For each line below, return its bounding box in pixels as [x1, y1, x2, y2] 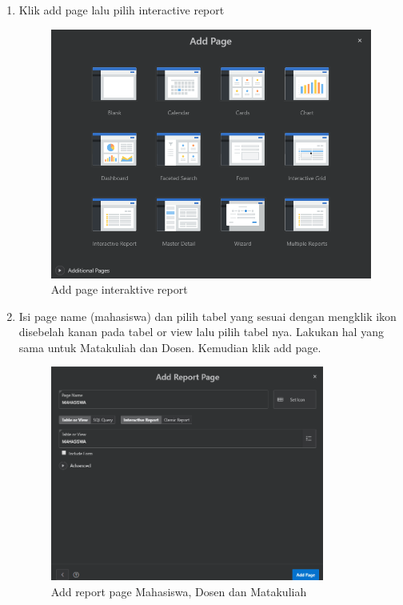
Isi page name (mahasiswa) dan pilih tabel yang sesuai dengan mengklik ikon [18, 307, 397, 324]
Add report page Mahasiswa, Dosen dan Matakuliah [50, 583, 307, 599]
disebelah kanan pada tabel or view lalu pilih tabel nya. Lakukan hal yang [18, 323, 384, 340]
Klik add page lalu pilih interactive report [18, 2, 225, 18]
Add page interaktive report [50, 281, 188, 298]
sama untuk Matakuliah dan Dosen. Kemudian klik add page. [18, 339, 321, 355]
